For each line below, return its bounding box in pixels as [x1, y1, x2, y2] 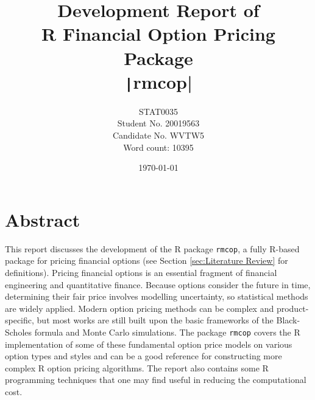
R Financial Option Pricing [41, 21, 275, 46]
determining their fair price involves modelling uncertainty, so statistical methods [5, 290, 308, 303]
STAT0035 [138, 105, 179, 117]
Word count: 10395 [123, 140, 194, 153]
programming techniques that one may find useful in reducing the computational [5, 373, 306, 386]
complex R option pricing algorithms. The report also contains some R [5, 361, 269, 374]
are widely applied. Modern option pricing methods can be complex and [5, 302, 274, 314]
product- [276, 302, 309, 314]
